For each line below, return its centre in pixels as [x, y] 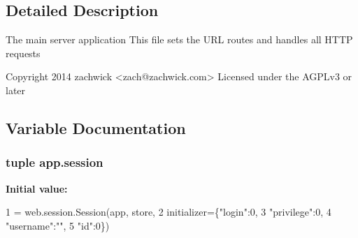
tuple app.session [55, 162]
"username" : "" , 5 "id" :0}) [58, 225]
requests [23, 53]
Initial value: [37, 188]
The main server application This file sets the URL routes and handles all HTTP [179, 39]
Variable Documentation [96, 127]
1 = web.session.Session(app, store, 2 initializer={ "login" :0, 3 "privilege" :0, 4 [169, 212]
